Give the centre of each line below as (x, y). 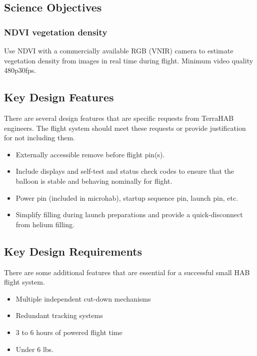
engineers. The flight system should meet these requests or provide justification (125, 128)
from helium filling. (45, 224)
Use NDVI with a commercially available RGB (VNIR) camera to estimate (119, 50)
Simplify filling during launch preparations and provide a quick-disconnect (129, 214)
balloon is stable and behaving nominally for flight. (94, 180)
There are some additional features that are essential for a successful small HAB (127, 272)
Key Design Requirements (73, 251)
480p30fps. (20, 70)
